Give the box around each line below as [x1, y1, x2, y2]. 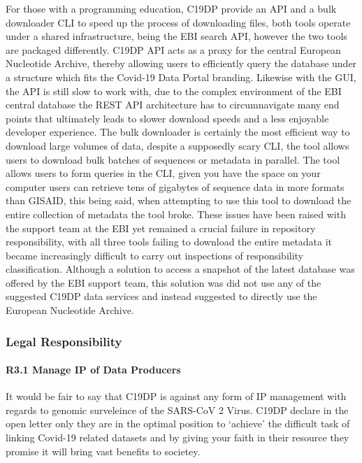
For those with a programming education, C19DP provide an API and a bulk [6, 1, 337, 15]
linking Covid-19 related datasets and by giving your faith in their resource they [6, 430, 349, 445]
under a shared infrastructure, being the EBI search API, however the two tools [6, 29, 347, 43]
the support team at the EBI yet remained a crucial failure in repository [6, 220, 316, 235]
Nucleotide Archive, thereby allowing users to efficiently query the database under [6, 56, 357, 71]
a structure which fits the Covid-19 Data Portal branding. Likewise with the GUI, [6, 69, 356, 84]
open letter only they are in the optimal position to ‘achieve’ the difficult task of [6, 416, 350, 431]
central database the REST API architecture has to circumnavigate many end [6, 97, 340, 112]
